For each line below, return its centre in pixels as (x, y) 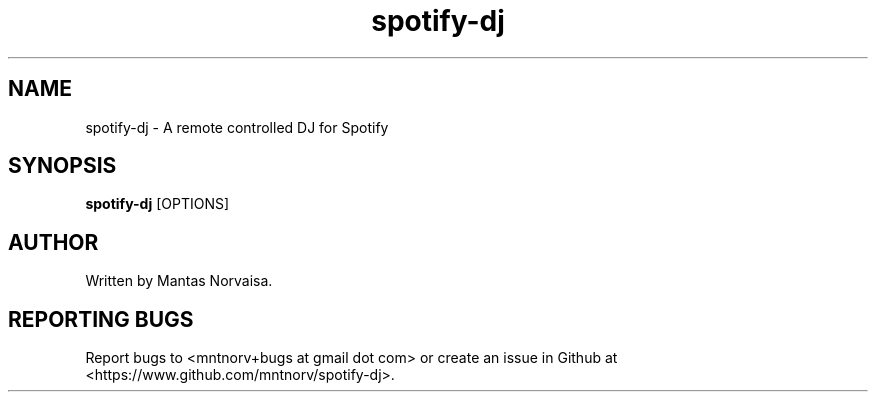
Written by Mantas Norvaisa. (179, 281)
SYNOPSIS (62, 166)
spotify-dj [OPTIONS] (157, 204)
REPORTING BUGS (101, 319)
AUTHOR (53, 242)
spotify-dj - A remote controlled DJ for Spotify (237, 127)
